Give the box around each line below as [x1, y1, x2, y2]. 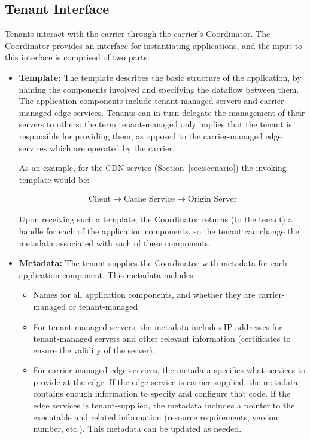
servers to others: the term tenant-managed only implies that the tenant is [19, 118, 292, 130]
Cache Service [123, 195, 175, 204]
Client [88, 195, 111, 204]
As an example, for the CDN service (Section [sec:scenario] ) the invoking [19, 161, 287, 174]
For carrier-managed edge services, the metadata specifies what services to [33, 364, 306, 376]
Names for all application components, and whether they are [33, 288, 256, 301]
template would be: [19, 173, 90, 185]
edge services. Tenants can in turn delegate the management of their [54, 106, 305, 118]
